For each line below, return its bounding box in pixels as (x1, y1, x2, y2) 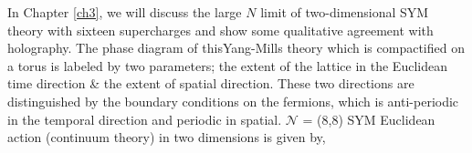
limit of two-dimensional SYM (260, 3, 429, 21)
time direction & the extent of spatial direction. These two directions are (7, 74, 414, 93)
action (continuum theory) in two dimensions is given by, (7, 127, 326, 147)
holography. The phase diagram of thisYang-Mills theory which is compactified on (7, 38, 465, 57)
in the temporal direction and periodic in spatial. (7, 109, 282, 128)
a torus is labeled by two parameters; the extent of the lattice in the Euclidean (7, 56, 447, 75)
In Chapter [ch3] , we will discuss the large (7, 3, 242, 21)
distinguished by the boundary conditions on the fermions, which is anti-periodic (7, 91, 459, 110)
